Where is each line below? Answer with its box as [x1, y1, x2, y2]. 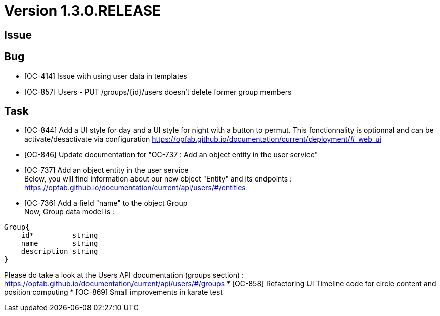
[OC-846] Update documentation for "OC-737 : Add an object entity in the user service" [24, 150, 318, 159]
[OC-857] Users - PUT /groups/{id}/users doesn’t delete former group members [24, 87, 292, 96]
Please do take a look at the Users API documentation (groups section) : [4, 270, 244, 280]
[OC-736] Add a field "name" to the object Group [24, 199, 188, 208]
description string [21, 247, 98, 256]
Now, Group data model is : [24, 207, 115, 216]
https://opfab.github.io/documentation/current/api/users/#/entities [24, 183, 246, 192]
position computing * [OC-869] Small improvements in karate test [4, 288, 223, 297]
